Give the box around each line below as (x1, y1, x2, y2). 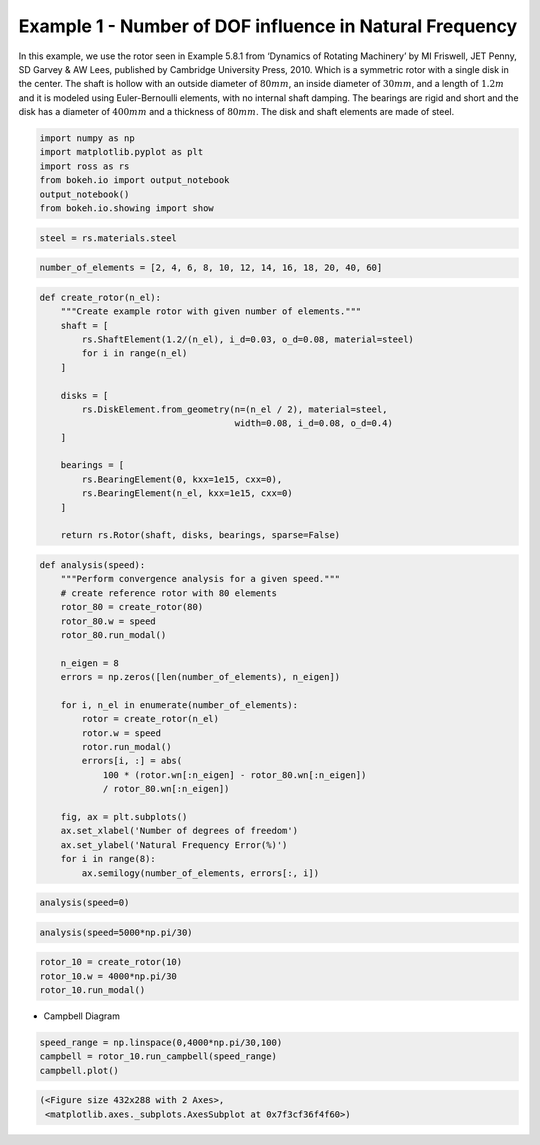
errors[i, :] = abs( (81, 755, 183, 767)
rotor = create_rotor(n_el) (81, 713, 220, 725)
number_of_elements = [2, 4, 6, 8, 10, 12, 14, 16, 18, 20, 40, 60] (39, 262, 383, 274)
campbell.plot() (39, 1065, 120, 1076)
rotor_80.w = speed (60, 615, 157, 627)
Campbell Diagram (43, 1010, 120, 1022)
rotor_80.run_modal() (60, 629, 167, 640)
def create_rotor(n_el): (39, 291, 162, 303)
